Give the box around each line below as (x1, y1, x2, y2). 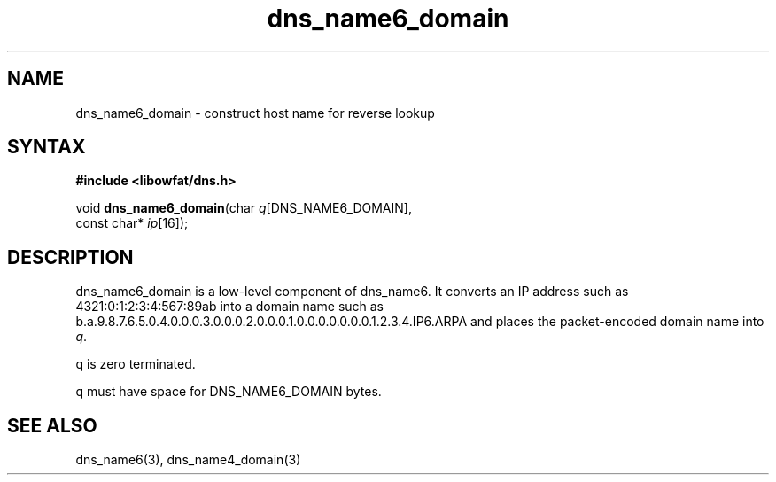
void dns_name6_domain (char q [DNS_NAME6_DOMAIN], (75, 200, 412, 216)
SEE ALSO (7, 414, 97, 437)
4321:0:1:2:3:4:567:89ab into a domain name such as (75, 299, 384, 315)
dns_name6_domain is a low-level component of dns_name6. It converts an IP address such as (75, 284, 629, 299)
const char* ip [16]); (75, 215, 189, 231)
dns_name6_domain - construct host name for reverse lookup (75, 105, 435, 120)
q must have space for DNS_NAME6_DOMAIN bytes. (75, 384, 382, 400)
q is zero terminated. (75, 356, 196, 372)
